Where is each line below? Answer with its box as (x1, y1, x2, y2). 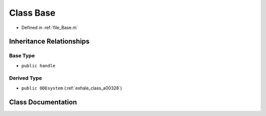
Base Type (9, 52, 35, 59)
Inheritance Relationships (9, 37, 90, 46)
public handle (21, 63, 56, 68)
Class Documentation (9, 98, 77, 106)
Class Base (9, 7, 56, 18)
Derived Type (9, 75, 42, 82)
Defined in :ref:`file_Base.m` (21, 25, 78, 30)
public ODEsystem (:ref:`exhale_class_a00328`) (21, 85, 122, 91)
